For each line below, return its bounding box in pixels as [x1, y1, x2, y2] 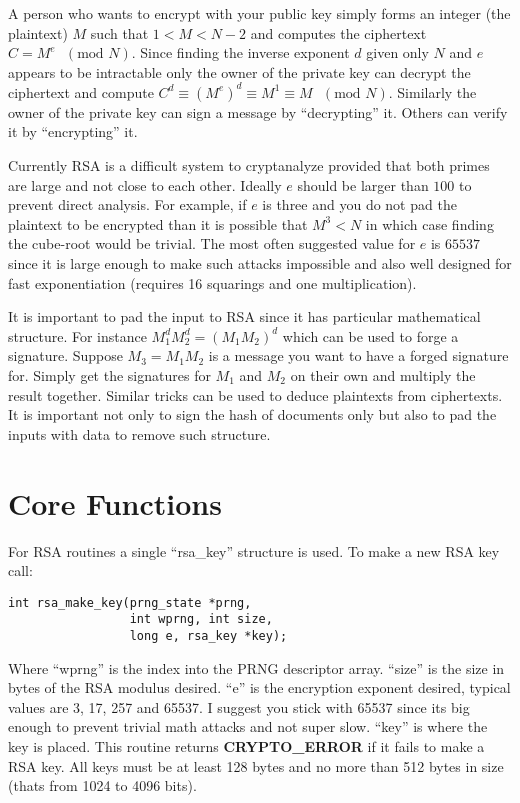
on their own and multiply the [290, 365, 476, 385]
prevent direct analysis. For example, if [8, 194, 247, 215]
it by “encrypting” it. [8, 121, 138, 142]
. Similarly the [388, 81, 477, 102]
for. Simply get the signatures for [8, 365, 211, 385]
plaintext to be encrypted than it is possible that [8, 213, 308, 234]
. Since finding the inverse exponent [131, 42, 350, 63]
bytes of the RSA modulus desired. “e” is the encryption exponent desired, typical [8, 677, 511, 698]
